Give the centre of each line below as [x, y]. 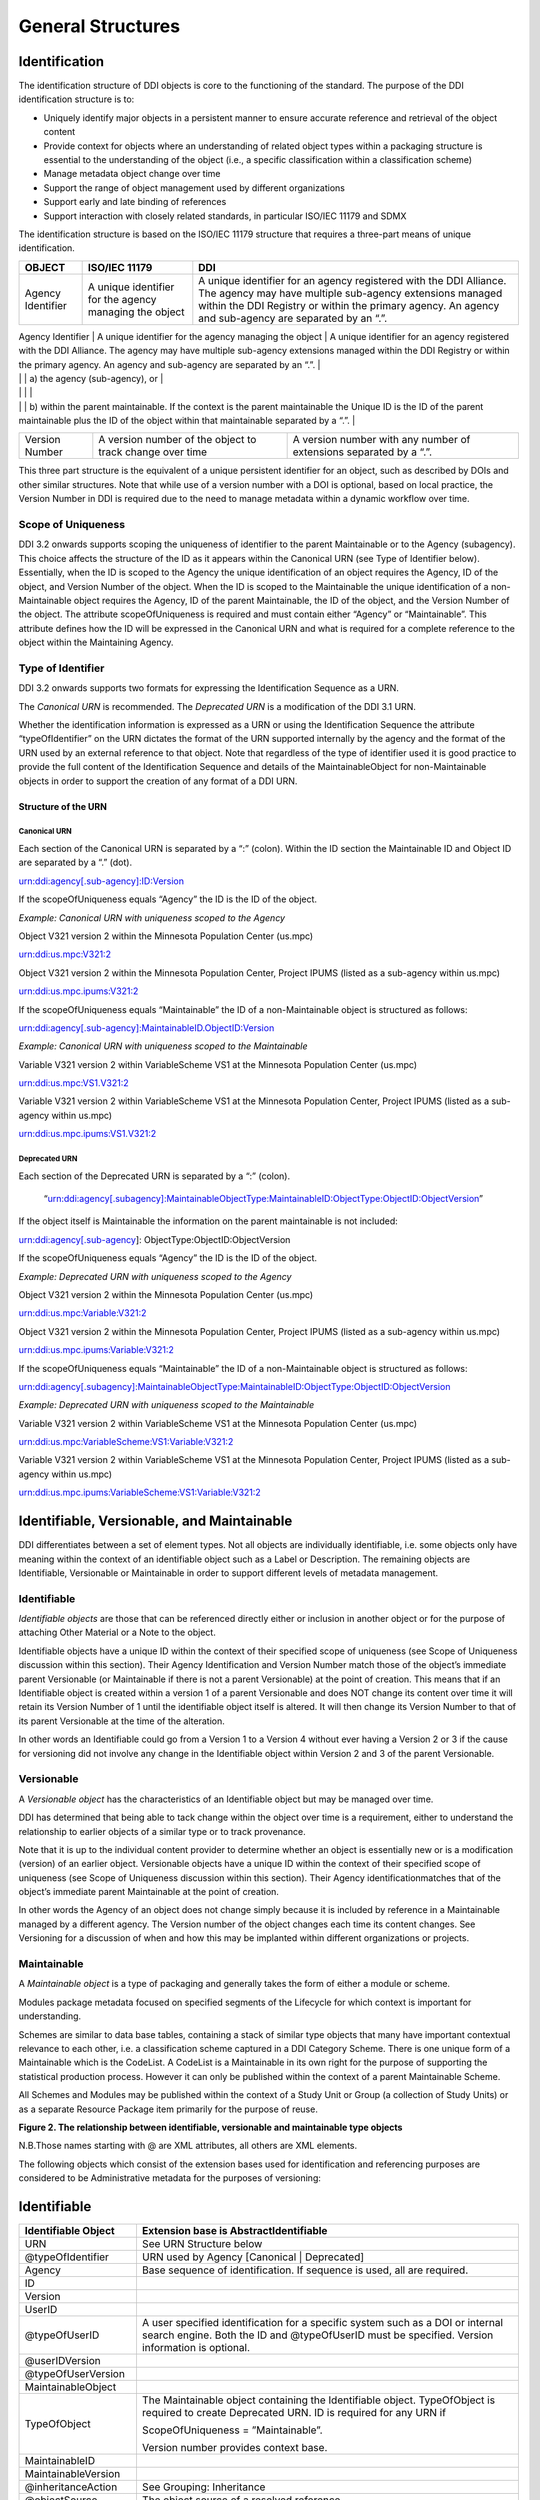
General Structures [99, 26]
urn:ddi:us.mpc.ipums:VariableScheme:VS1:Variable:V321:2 [140, 1492]
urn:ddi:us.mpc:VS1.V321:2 [73, 1083]
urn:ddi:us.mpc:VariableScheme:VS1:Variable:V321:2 [126, 1442]
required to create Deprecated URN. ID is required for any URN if [294, 2412]
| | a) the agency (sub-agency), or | [91, 378]
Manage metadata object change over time [132, 174]
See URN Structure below [202, 2243]
